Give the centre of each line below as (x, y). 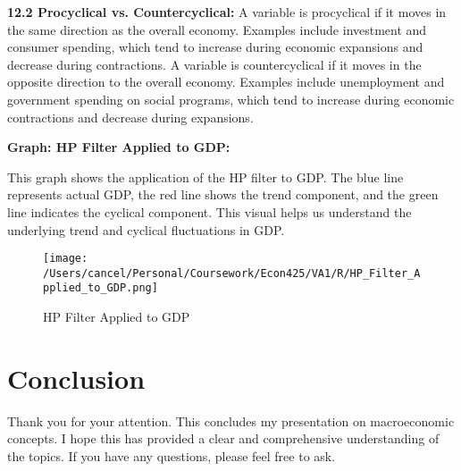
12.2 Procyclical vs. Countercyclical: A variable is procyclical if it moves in (227, 12)
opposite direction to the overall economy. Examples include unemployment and (226, 82)
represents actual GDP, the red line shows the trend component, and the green (223, 194)
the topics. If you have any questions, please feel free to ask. (172, 456)
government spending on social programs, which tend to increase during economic (231, 99)
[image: (66, 259)
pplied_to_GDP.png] (101, 288)
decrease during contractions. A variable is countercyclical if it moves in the (214, 64)
